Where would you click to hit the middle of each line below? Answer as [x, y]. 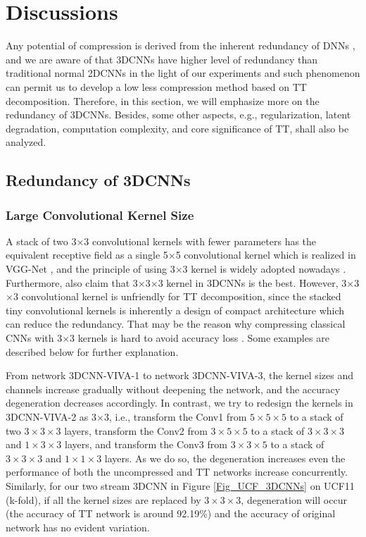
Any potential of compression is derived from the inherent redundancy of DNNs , [181, 45]
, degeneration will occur [294, 499]
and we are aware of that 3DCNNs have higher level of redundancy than [162, 59]
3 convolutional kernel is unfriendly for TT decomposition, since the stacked [177, 296]
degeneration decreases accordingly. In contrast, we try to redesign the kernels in [179, 403]
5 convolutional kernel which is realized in [266, 255]
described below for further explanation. [92, 351]
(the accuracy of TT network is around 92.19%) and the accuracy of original [171, 513]
